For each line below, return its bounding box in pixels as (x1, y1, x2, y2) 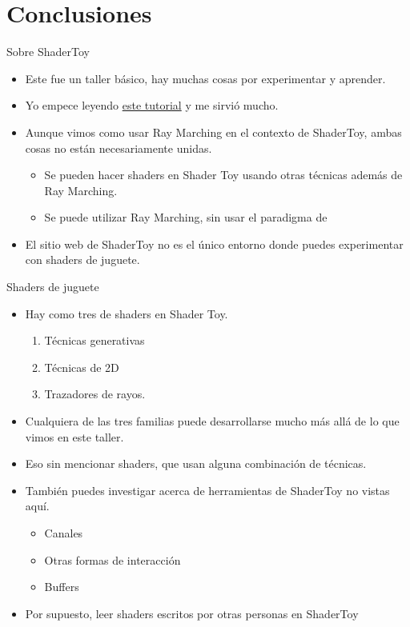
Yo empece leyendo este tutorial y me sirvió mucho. (25, 97, 279, 114)
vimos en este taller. (25, 428, 124, 445)
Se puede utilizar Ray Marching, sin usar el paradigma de (44, 209, 328, 226)
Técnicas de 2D (44, 358, 119, 375)
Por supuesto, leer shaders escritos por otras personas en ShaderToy (25, 605, 359, 621)
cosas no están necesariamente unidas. (25, 139, 212, 156)
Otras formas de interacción (44, 551, 181, 568)
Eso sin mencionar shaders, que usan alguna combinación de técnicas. (25, 455, 367, 472)
